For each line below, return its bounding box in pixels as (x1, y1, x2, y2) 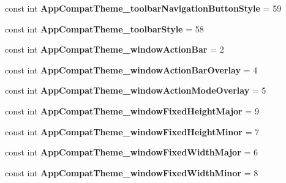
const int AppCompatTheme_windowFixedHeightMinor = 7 (5, 125, 260, 138)
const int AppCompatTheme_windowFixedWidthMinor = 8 (5, 166, 258, 179)
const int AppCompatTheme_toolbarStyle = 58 (5, 22, 204, 35)
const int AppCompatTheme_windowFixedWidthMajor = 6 (5, 146, 258, 159)
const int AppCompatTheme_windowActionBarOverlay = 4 (5, 63, 258, 76)
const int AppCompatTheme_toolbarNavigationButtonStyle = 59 (5, 2, 282, 14)
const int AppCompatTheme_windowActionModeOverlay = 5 (5, 84, 266, 97)
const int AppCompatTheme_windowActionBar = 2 (5, 43, 224, 56)
